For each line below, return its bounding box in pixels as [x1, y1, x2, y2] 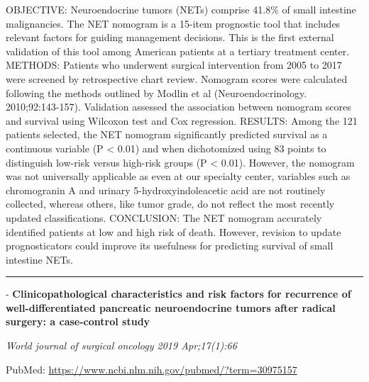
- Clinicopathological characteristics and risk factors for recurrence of [6, 286, 351, 301]
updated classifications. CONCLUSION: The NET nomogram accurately [6, 210, 322, 225]
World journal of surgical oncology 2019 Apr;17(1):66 [6, 338, 237, 353]
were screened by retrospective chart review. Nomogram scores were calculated [6, 71, 348, 86]
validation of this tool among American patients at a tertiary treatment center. [6, 43, 350, 58]
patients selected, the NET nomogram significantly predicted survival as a [6, 127, 328, 142]
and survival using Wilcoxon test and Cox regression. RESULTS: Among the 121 [6, 113, 358, 128]
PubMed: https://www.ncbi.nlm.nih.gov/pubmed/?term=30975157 [6, 361, 297, 376]
